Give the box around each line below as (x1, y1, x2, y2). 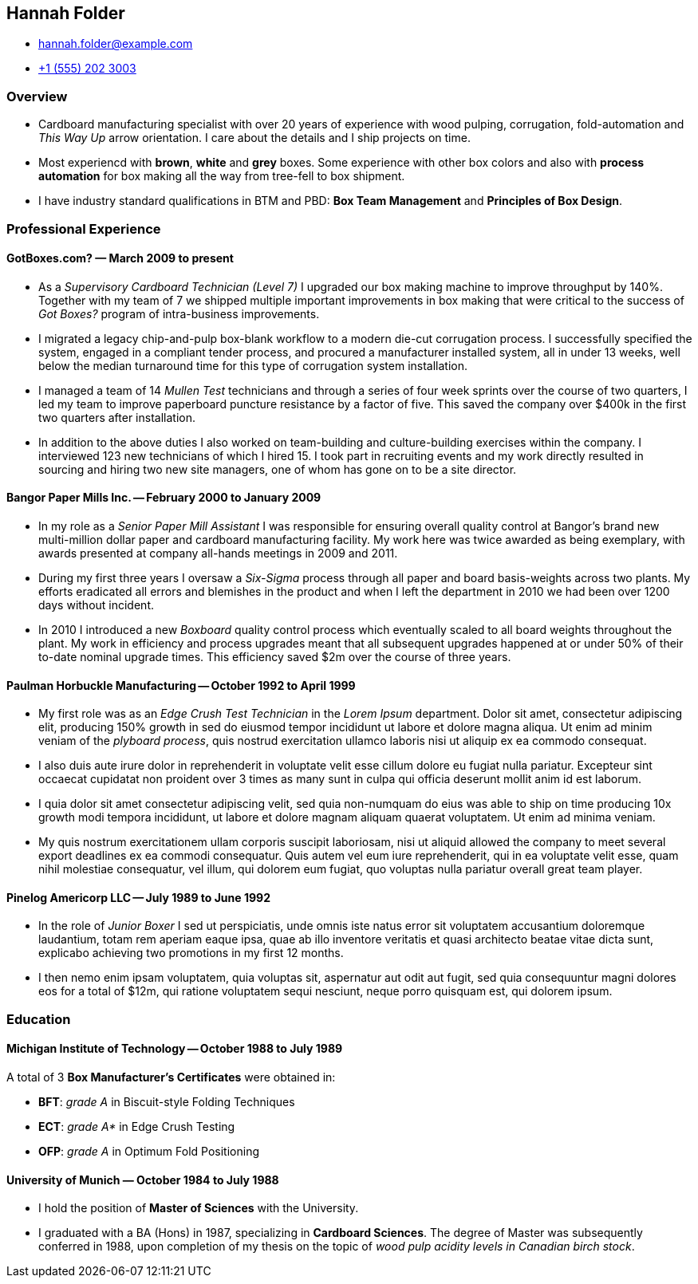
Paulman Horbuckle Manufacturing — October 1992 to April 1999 (6, 678, 356, 692)
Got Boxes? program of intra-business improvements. (38, 306, 320, 321)
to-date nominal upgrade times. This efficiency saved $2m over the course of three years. (38, 649, 511, 664)
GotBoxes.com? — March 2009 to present (6, 251, 234, 266)
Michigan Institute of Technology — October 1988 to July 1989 (6, 1042, 343, 1056)
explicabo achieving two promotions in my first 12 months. (38, 946, 344, 960)
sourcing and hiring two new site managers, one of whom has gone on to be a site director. (38, 462, 517, 476)
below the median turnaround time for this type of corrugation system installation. (38, 358, 468, 372)
